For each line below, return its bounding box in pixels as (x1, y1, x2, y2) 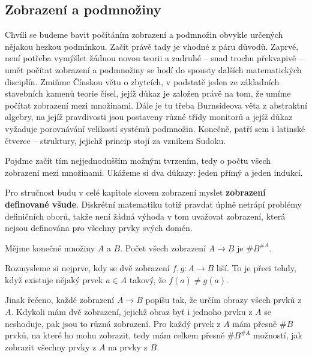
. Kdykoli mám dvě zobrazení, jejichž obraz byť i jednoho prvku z (11, 305, 253, 318)
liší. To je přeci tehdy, (216, 262, 296, 274)
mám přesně (232, 317, 277, 329)
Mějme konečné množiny (5, 241, 95, 254)
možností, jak (253, 329, 302, 341)
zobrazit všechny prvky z (5, 340, 97, 353)
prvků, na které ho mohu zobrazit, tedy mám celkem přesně (5, 329, 225, 341)
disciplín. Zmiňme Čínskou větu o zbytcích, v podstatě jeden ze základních (5, 75, 280, 88)
